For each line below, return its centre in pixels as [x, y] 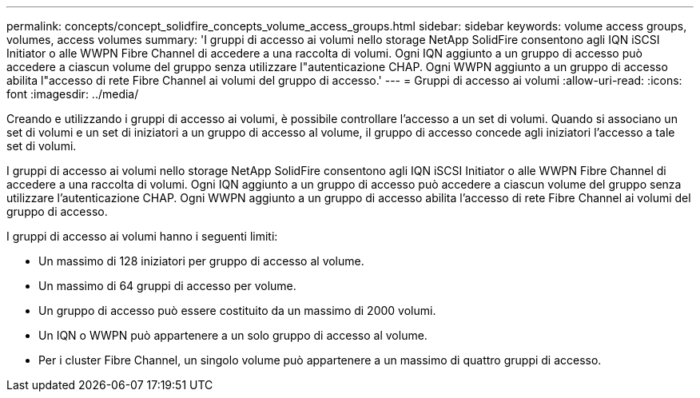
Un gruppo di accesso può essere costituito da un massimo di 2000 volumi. [237, 310]
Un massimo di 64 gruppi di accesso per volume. [167, 286]
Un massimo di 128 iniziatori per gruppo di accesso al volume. [201, 261]
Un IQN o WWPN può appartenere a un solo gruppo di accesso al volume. [233, 335]
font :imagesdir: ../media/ [73, 94]
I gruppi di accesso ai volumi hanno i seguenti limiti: [142, 236]
